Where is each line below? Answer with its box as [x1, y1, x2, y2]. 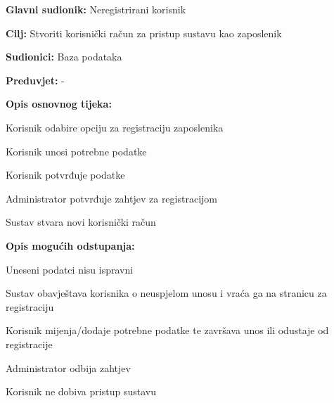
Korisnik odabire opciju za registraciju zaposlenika [6, 120, 224, 134]
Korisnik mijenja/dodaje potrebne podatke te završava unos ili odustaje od [6, 323, 329, 338]
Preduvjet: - [6, 72, 65, 87]
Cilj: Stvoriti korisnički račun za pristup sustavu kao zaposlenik [6, 25, 282, 40]
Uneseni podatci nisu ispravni [6, 262, 134, 276]
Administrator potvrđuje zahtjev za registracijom [6, 191, 217, 205]
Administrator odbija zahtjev [6, 360, 131, 375]
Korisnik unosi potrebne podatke [6, 143, 147, 158]
